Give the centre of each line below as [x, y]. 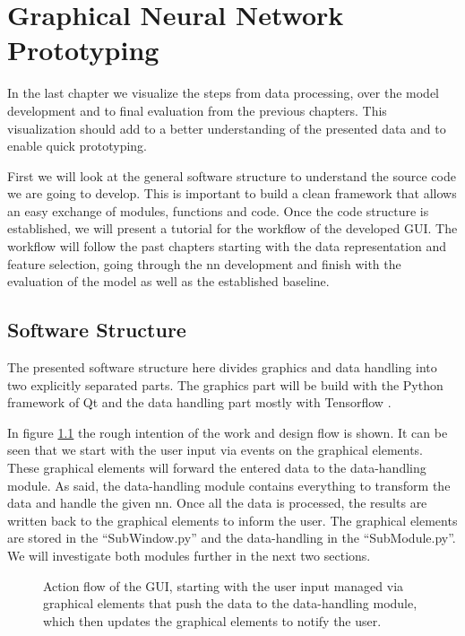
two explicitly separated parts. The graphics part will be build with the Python [225, 384]
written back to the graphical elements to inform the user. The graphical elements [232, 520]
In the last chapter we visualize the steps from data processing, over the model [224, 93]
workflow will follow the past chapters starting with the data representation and [227, 246]
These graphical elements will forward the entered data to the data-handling [217, 468]
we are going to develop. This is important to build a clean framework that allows [232, 193]
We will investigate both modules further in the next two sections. [189, 555]
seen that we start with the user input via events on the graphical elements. [215, 450]
